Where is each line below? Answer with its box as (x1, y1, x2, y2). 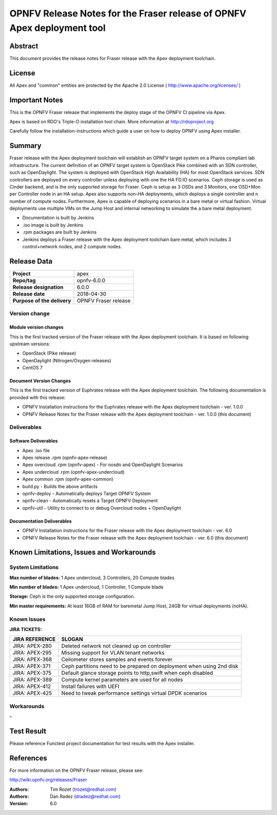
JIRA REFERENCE (12, 636, 56, 643)
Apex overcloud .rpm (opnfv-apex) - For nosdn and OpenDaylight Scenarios (22, 461, 183, 468)
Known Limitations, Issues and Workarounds (9, 548, 156, 557)
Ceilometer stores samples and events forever (61, 656, 173, 663)
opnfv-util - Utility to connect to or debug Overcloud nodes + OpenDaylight (22, 505, 182, 511)
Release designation (12, 283, 64, 290)
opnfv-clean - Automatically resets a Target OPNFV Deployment (22, 497, 158, 504)
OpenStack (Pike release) (22, 350, 76, 357)
